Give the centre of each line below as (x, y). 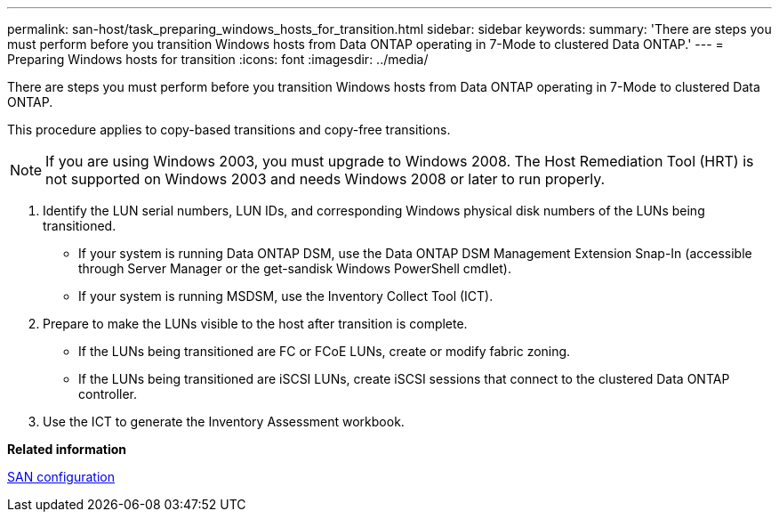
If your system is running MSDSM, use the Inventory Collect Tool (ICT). (286, 296)
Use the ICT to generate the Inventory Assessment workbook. (224, 422)
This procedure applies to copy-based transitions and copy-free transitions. (229, 130)
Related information (67, 449)
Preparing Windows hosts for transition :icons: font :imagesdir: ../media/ (218, 59)
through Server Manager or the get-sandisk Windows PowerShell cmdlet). (295, 268)
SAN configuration (61, 477)
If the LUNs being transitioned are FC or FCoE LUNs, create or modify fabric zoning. (325, 351)
